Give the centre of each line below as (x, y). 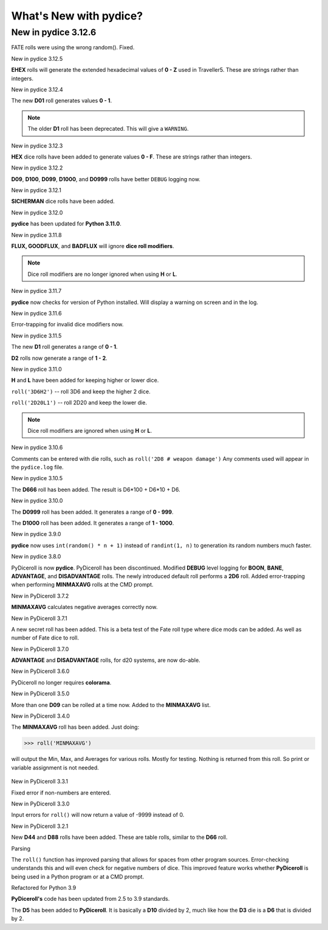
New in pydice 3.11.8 (36, 235)
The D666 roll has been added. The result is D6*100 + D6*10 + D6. (96, 489)
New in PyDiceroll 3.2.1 (40, 826)
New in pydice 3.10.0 (37, 501)
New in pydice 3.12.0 (37, 212)
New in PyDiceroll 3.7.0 (40, 649)
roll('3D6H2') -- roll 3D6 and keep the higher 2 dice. (81, 391)
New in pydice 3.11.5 (36, 336)
